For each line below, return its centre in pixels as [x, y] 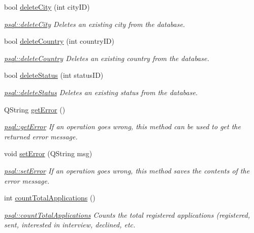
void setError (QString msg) [48, 153]
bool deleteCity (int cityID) [47, 7]
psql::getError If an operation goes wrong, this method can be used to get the [122, 126]
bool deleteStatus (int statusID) [54, 75]
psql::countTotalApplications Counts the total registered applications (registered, [127, 214]
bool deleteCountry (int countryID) [59, 41]
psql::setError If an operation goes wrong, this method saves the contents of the [127, 170]
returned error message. [41, 136]
